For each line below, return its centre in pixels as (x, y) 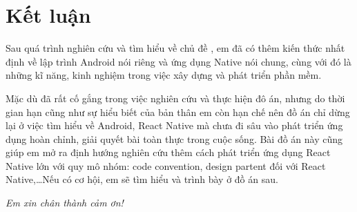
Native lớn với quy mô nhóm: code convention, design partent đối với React (166, 165)
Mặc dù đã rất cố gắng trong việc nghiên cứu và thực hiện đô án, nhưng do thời (175, 98)
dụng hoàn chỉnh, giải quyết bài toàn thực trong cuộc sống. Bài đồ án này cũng (174, 138)
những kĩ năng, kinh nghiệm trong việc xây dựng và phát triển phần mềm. (164, 75)
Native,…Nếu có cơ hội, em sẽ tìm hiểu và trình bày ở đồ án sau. (142, 179)
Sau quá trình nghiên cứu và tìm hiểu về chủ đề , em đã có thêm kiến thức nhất (175, 48)
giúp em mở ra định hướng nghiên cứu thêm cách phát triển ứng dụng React (168, 152)
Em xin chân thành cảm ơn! (65, 203)
